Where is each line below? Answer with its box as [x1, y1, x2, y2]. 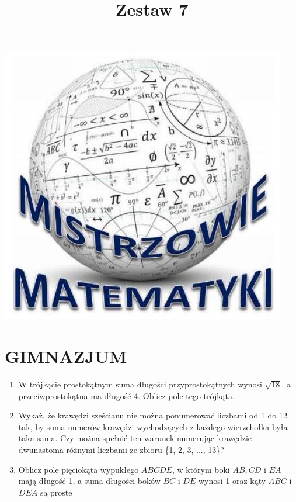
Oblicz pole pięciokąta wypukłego [18, 463, 139, 475]
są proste [40, 486, 72, 498]
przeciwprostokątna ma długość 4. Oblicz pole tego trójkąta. [18, 389, 235, 401]
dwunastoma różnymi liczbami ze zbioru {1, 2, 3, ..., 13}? [18, 444, 224, 456]
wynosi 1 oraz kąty [198, 475, 266, 487]
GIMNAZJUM [5, 344, 127, 368]
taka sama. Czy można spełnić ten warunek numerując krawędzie [18, 432, 252, 444]
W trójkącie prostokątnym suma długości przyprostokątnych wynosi [18, 378, 262, 390]
